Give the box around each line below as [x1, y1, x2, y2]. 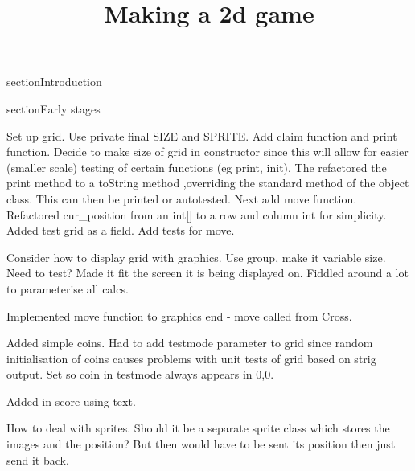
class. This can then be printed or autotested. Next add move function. [6, 190, 357, 207]
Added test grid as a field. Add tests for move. [6, 222, 235, 239]
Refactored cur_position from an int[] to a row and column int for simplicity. [6, 206, 387, 223]
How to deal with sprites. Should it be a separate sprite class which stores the [6, 420, 390, 436]
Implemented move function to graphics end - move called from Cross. [6, 307, 352, 324]
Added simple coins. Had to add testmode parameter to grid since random [6, 334, 373, 351]
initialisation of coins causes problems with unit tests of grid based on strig [6, 350, 376, 367]
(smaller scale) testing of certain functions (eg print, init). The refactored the [6, 158, 387, 175]
